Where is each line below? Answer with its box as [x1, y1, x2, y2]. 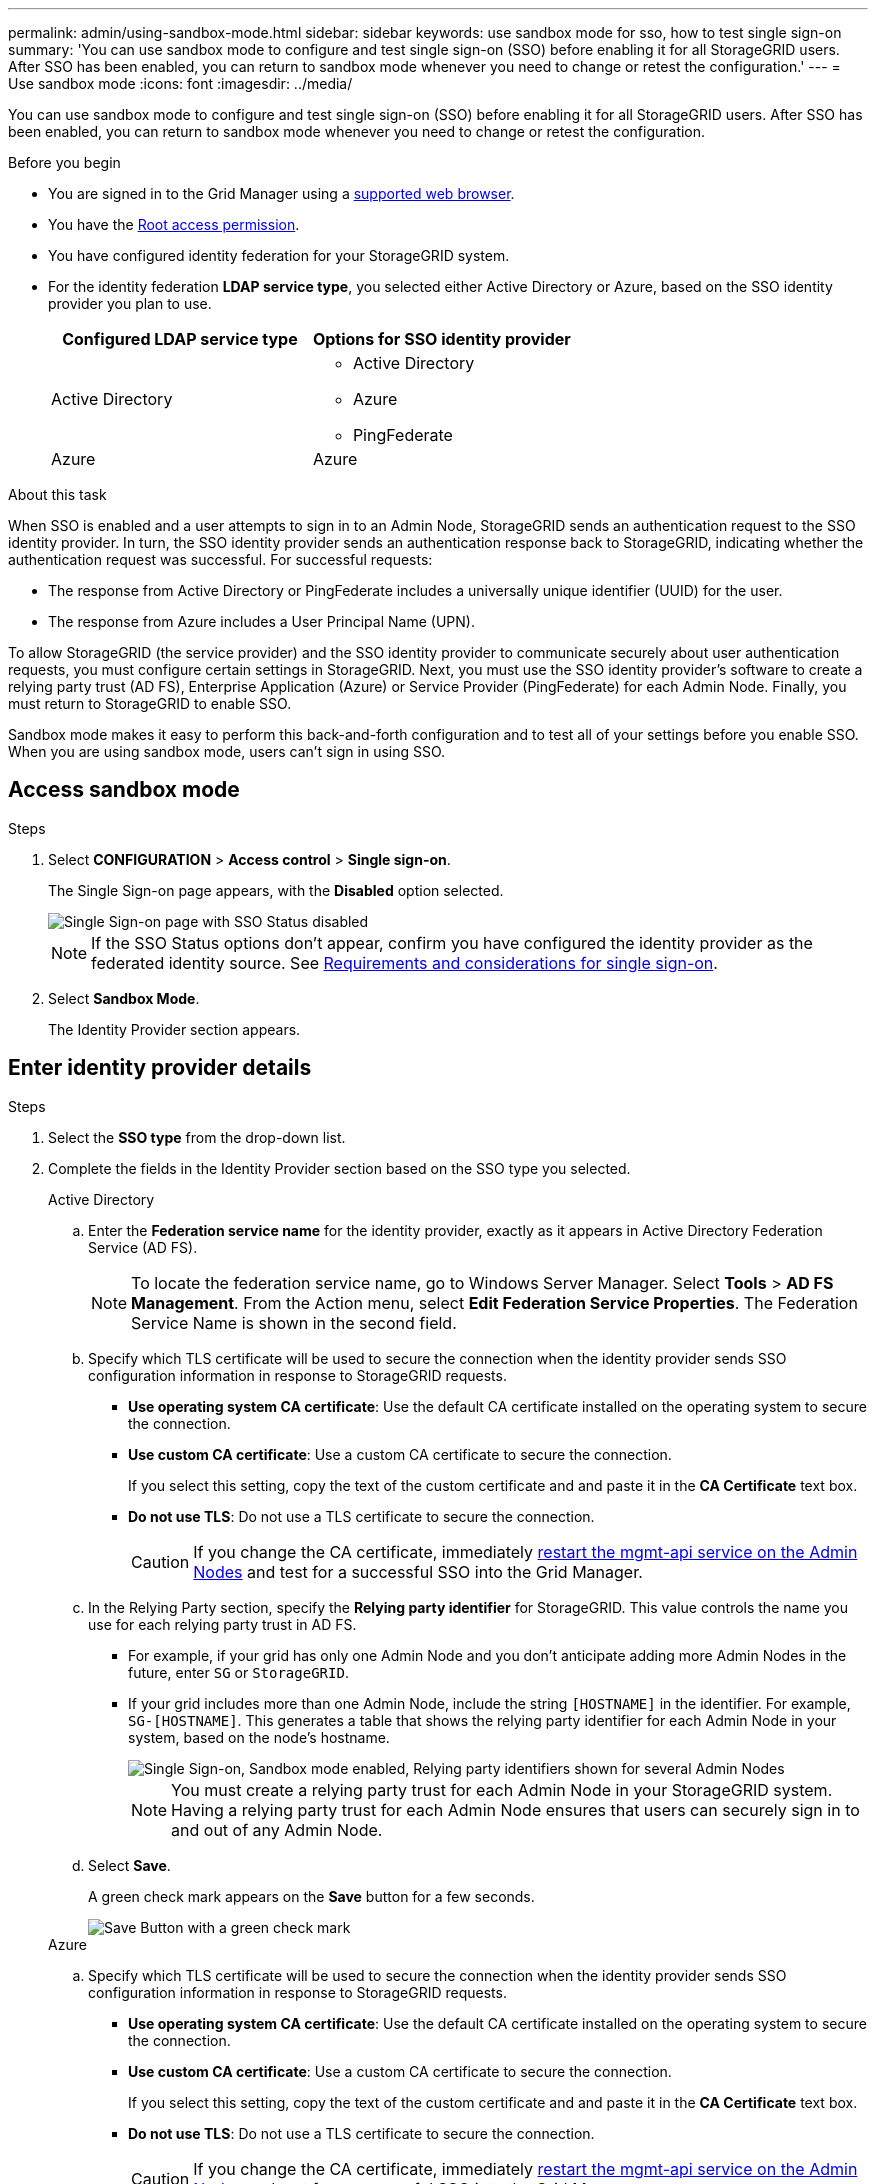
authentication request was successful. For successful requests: [8, 551, 433, 568]
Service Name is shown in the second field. [131, 1312, 457, 1333]
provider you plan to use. [48, 295, 212, 312]
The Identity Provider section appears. [48, 1020, 301, 1038]
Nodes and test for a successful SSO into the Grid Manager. [193, 1561, 643, 1582]
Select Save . [88, 1856, 171, 1874]
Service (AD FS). [88, 1238, 198, 1256]
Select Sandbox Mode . [48, 989, 200, 1007]
